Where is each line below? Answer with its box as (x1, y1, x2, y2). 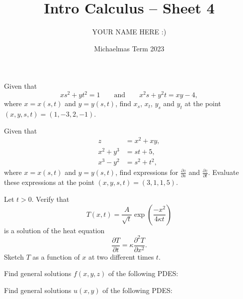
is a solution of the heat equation (4, 225, 105, 235)
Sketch (4, 251, 24, 262)
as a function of (32, 251, 80, 262)
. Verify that (31, 194, 70, 204)
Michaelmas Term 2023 (94, 43, 164, 53)
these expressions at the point (4, 177, 94, 187)
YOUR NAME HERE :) (92, 26, 166, 37)
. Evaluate (208, 167, 239, 177)
